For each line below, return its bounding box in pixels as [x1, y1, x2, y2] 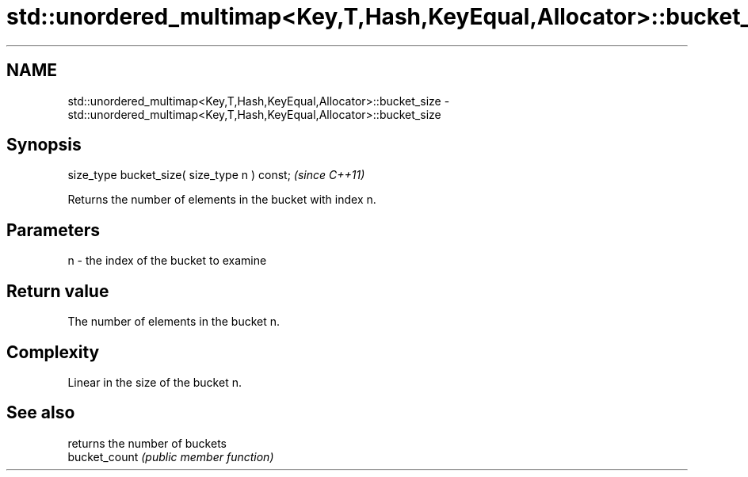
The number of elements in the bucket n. [67, 315, 280, 329]
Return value [6, 280, 109, 301]
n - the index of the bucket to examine [67, 254, 267, 268]
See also [6, 403, 75, 423]
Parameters [6, 219, 100, 240]
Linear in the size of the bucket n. [67, 375, 242, 389]
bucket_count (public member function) [67, 449, 274, 464]
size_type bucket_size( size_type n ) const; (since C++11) [67, 168, 365, 182]
